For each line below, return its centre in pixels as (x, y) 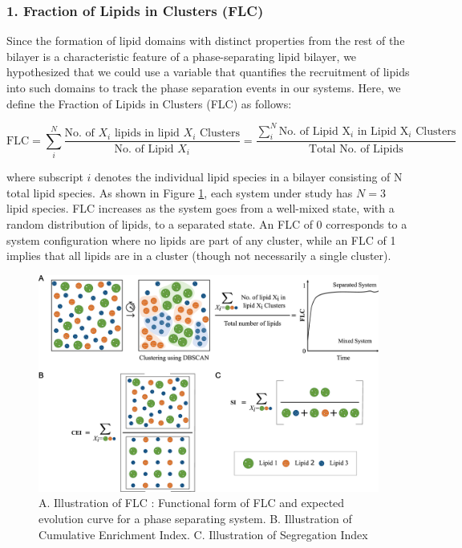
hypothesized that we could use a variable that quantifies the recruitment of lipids (208, 72)
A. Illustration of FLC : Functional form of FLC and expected (192, 503)
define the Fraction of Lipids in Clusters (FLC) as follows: (149, 103)
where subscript (45, 177)
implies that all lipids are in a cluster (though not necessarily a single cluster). (199, 256)
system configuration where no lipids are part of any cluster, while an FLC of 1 (201, 239)
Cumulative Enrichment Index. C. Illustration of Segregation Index (203, 534)
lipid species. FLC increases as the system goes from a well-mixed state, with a (201, 208)
